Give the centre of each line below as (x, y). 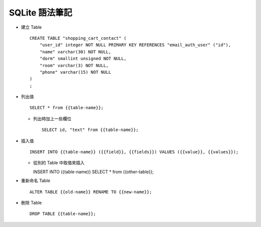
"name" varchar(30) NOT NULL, (75, 52)
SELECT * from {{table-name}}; (67, 108)
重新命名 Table (36, 181)
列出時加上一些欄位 (52, 118)
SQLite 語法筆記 (41, 13)
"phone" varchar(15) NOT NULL (75, 72)
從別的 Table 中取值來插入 (59, 163)
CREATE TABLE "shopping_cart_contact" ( (78, 38)
